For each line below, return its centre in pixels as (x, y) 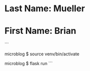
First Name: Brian (40, 31)
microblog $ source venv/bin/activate (42, 54)
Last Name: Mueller (45, 9)
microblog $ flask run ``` (29, 64)
